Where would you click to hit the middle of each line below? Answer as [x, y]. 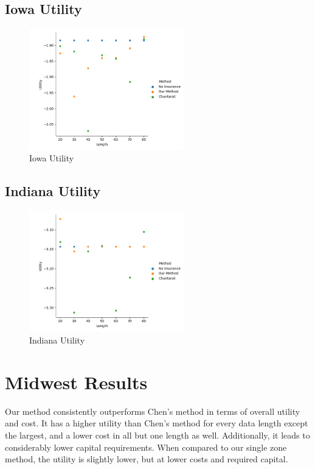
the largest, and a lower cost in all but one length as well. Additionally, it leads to [157, 435]
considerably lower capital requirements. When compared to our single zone [146, 447]
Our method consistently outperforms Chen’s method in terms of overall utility [153, 411]
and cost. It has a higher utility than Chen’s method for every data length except [157, 423]
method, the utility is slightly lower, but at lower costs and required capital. [147, 459]
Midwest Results [76, 382]
